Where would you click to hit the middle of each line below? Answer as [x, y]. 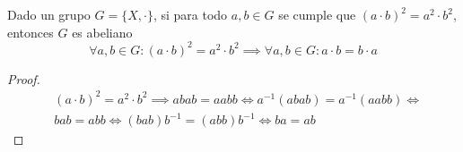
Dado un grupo [49, 14]
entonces [31, 32]
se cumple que [317, 14]
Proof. [24, 78]
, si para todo [190, 14]
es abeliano [102, 32]
